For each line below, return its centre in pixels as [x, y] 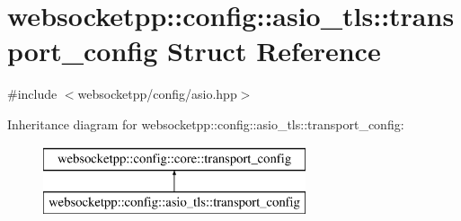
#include [32, 94]
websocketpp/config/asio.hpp [157, 94]
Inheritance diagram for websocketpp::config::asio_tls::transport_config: [206, 124]
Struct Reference [274, 51]
